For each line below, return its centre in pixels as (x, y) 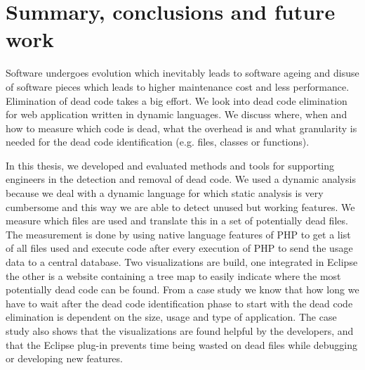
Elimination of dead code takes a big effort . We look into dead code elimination (177, 100)
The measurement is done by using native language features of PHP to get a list (178, 234)
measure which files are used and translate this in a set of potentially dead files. (177, 221)
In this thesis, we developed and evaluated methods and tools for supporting (170, 165)
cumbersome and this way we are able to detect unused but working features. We (180, 206)
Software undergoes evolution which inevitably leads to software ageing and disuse (182, 73)
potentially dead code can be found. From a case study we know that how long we (182, 289)
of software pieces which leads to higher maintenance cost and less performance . (178, 86)
